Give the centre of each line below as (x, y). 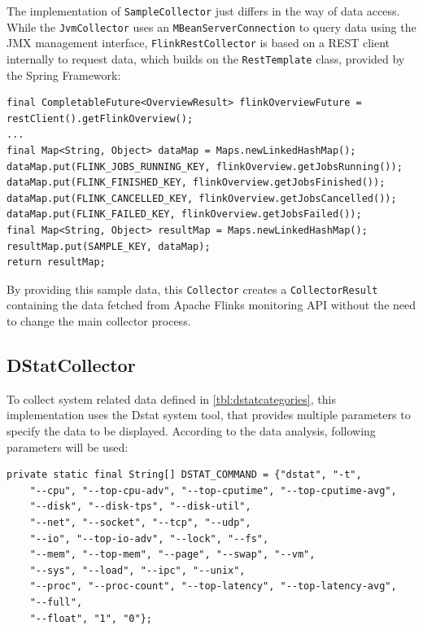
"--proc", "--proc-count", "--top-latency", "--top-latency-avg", (213, 586)
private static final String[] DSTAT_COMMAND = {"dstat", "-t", (184, 475)
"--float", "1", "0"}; (91, 618)
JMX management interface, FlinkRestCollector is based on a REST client (198, 43)
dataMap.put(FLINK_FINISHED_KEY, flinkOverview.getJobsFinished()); (196, 183)
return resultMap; (56, 262)
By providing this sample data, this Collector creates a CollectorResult (192, 289)
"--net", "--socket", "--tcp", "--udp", (140, 522)
